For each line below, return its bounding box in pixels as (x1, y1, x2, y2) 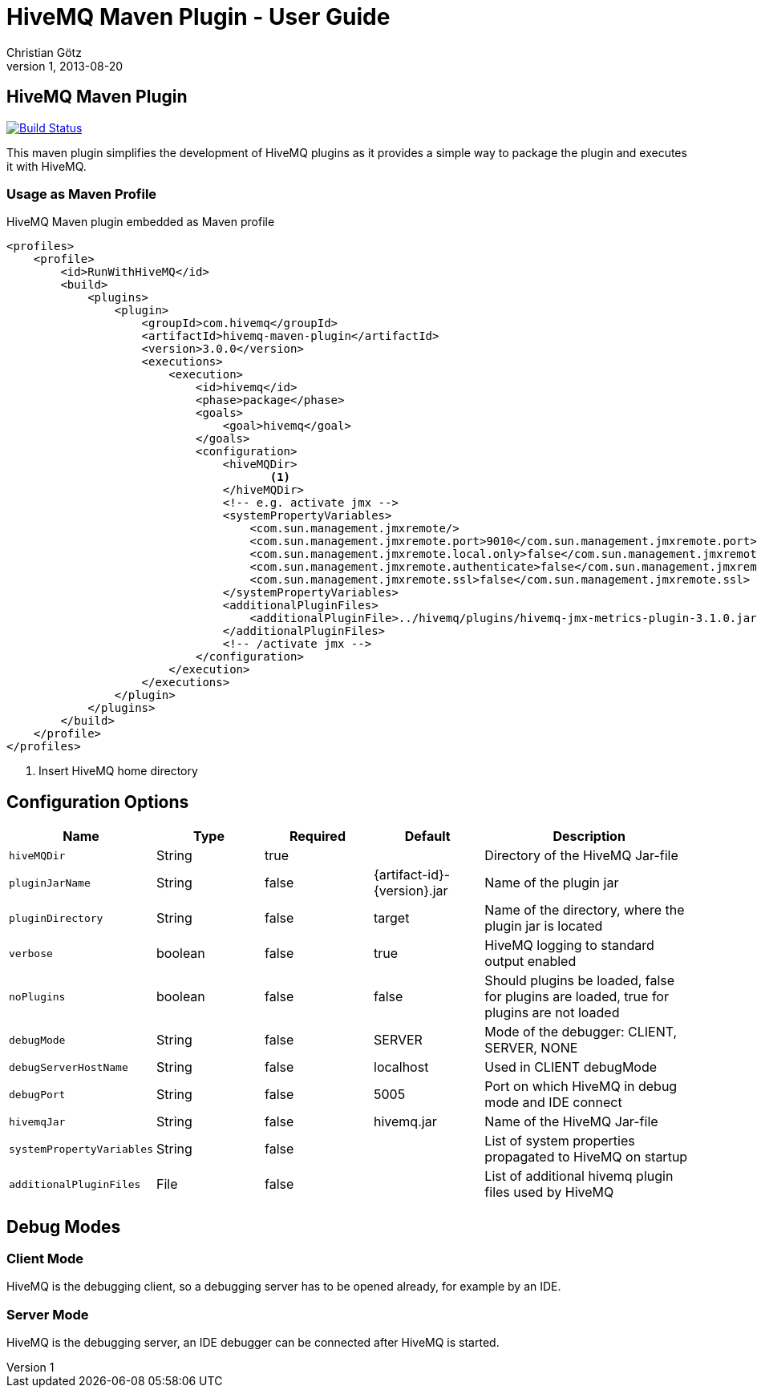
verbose (9, 947, 53, 960)
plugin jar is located (484, 918, 603, 935)
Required (289, 828, 346, 845)
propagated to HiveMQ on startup (484, 1149, 688, 1166)
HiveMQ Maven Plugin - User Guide (6, 3, 391, 30)
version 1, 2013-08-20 (6, 59, 123, 73)
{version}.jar (374, 883, 448, 899)
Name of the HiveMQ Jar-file (484, 1113, 658, 1130)
